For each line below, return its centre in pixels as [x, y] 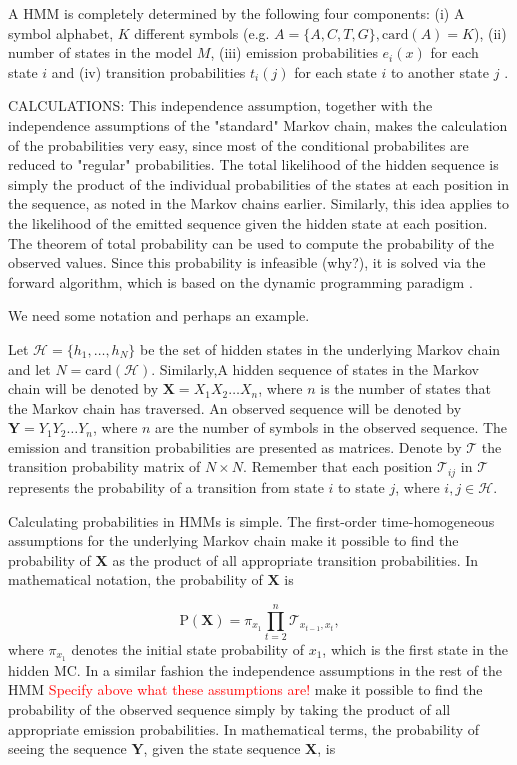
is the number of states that [405, 388]
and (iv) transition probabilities [148, 71]
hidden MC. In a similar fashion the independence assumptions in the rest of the [255, 669]
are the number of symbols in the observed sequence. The [331, 427]
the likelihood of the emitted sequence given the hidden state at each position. [248, 222]
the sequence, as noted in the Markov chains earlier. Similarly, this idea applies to [259, 203]
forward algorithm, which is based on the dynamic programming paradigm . [240, 281]
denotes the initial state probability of [187, 649]
